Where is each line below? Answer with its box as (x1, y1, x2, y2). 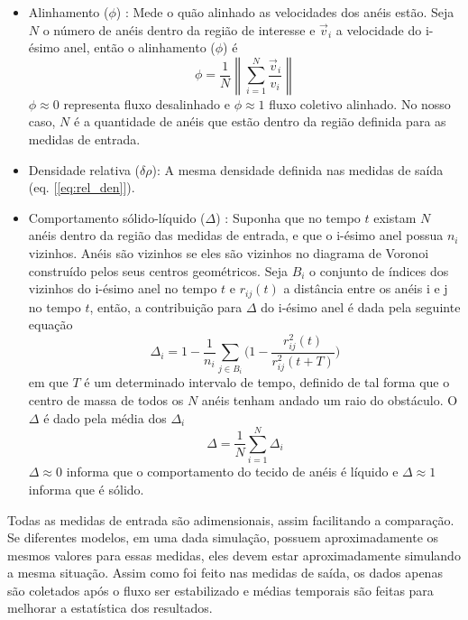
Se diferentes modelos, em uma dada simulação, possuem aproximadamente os (7, 528, 439, 547)
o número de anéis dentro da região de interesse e (42, 20, 316, 39)
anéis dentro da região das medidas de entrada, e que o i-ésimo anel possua (28, 226, 444, 245)
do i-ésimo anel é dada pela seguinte (261, 297, 461, 316)
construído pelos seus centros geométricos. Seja (28, 261, 288, 280)
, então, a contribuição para (89, 297, 243, 316)
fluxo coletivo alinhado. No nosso (269, 94, 451, 113)
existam (373, 208, 417, 227)
